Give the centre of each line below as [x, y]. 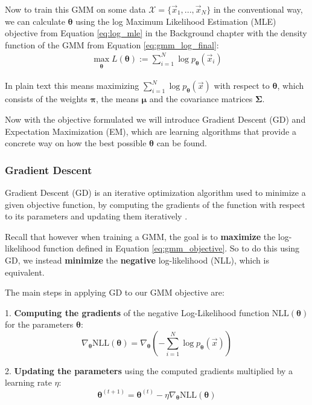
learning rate [28, 382]
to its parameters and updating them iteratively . [96, 216]
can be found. [182, 143]
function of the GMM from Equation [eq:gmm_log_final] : [112, 44]
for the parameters [39, 324]
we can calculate [35, 21]
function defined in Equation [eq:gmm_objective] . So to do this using [171, 248]
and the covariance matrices [201, 99]
